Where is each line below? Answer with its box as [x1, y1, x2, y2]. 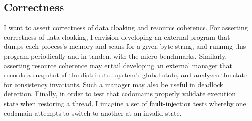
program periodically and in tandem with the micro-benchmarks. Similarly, [4, 50, 227, 60]
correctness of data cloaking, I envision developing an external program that [4, 31, 230, 42]
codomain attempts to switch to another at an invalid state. [4, 107, 182, 118]
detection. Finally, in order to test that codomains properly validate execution [4, 89, 236, 99]
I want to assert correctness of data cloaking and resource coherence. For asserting [4, 22, 248, 32]
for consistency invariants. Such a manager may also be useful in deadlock [4, 79, 223, 89]
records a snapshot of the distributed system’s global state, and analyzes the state [4, 70, 248, 80]
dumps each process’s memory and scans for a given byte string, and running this [4, 41, 246, 51]
